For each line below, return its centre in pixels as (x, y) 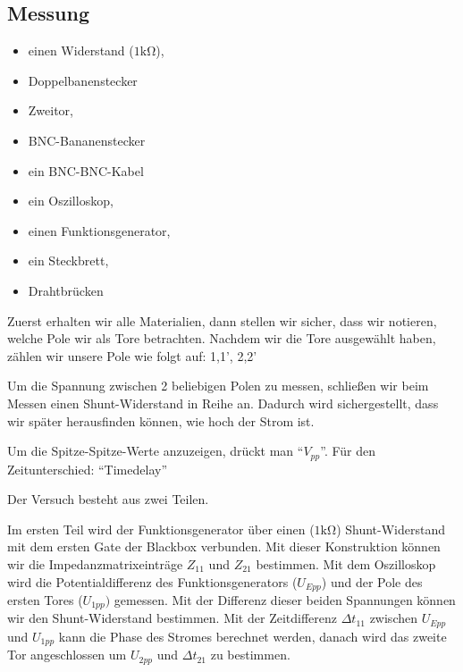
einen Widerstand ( (81, 50)
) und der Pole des (372, 581)
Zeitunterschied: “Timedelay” (87, 469)
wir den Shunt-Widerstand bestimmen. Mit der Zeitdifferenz (172, 618)
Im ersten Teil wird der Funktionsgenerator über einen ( (161, 529)
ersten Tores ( (45, 599)
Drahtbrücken (66, 290)
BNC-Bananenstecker (87, 140)
